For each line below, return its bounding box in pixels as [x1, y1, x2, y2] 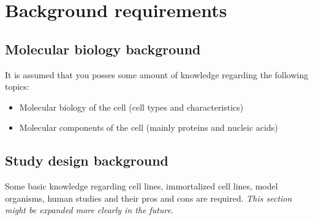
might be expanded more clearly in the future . [5, 204, 174, 216]
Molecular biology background [5, 39, 201, 58]
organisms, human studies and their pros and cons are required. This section [5, 191, 292, 204]
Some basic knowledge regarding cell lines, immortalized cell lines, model [5, 180, 278, 193]
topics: [5, 80, 29, 93]
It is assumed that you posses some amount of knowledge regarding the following [5, 68, 309, 81]
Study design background [5, 151, 169, 170]
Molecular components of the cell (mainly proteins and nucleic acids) [19, 121, 278, 134]
